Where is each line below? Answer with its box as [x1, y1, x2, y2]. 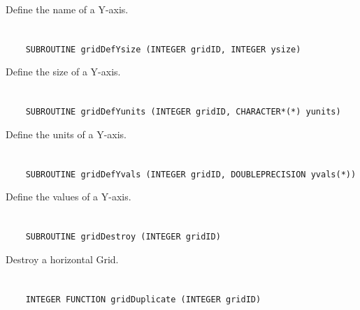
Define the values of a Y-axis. [6, 189, 131, 204]
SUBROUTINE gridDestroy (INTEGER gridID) [25, 232, 221, 242]
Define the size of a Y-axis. [6, 64, 121, 79]
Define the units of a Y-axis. [6, 126, 127, 141]
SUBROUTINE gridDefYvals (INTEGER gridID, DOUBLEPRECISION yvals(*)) [25, 169, 357, 179]
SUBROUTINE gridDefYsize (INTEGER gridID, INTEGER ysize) [25, 44, 301, 54]
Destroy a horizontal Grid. [6, 251, 119, 266]
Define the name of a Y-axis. [6, 2, 129, 16]
